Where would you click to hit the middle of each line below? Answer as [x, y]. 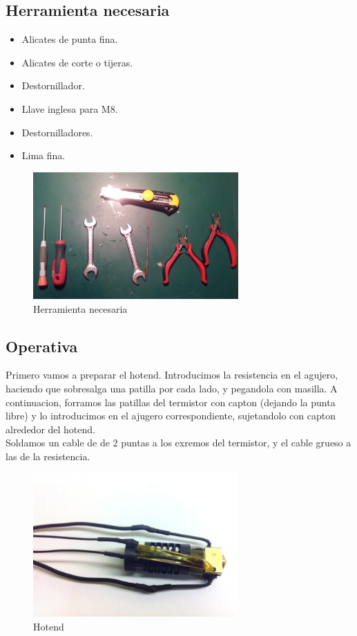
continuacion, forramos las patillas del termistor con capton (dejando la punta [171, 402]
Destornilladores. [57, 132]
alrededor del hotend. [50, 429]
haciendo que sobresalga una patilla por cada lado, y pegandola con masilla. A [172, 388]
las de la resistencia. [48, 456]
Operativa [42, 346]
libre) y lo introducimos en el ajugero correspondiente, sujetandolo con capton [171, 416]
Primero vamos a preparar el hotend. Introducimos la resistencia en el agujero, [172, 375]
